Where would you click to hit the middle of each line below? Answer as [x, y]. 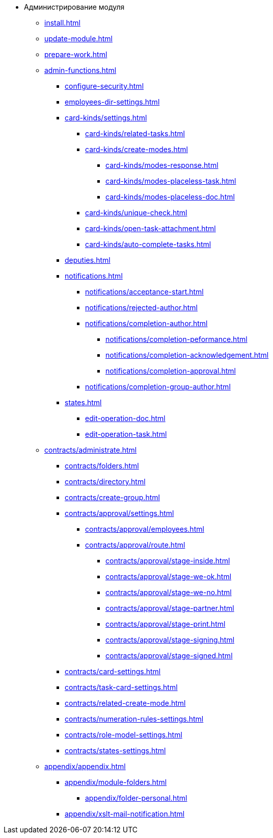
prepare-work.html [76, 54]
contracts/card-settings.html [113, 671]
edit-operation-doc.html [125, 418]
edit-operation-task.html [126, 434]
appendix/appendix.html [85, 766]
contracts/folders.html [102, 466]
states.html [83, 402]
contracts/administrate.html [91, 450]
